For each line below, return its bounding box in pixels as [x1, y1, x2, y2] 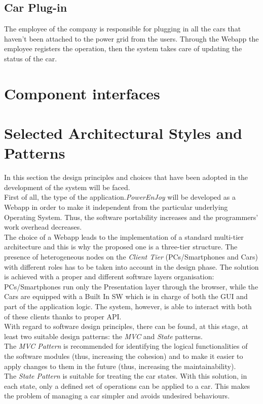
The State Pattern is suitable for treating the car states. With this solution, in [4, 371, 247, 381]
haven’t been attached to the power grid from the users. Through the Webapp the [4, 33, 259, 44]
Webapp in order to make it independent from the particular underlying [4, 202, 228, 212]
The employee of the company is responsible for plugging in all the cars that [4, 23, 241, 34]
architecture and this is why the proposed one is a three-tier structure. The [4, 241, 238, 252]
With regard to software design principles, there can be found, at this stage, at [4, 321, 249, 332]
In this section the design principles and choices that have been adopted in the [4, 172, 248, 182]
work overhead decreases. [4, 222, 82, 232]
